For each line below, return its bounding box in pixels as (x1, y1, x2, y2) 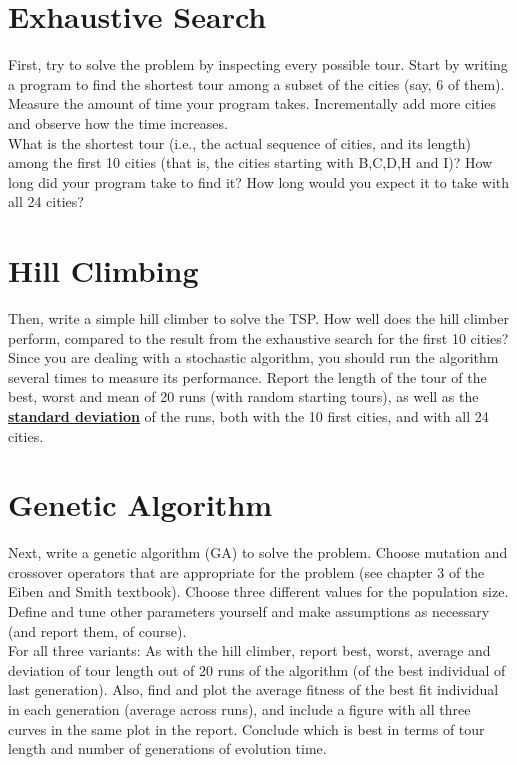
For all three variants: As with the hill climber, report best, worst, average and (8, 640, 491, 661)
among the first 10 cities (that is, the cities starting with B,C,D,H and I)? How (8, 152, 493, 173)
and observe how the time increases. (8, 112, 228, 133)
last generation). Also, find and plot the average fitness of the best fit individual (8, 679, 499, 700)
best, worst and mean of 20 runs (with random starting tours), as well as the (8, 386, 479, 407)
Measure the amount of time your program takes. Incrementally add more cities (8, 93, 497, 114)
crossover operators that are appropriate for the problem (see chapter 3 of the (8, 561, 485, 582)
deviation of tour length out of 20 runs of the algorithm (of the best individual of (8, 659, 506, 680)
